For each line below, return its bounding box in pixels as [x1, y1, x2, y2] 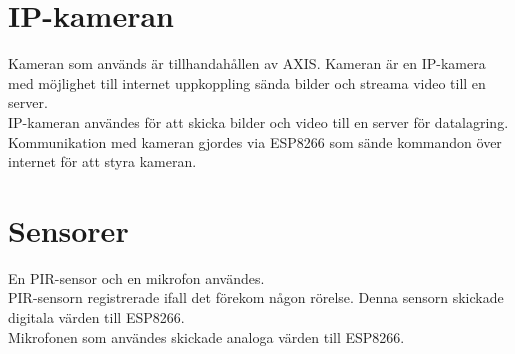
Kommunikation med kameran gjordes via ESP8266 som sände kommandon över [8, 131, 502, 152]
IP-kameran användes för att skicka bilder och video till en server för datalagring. [8, 111, 509, 132]
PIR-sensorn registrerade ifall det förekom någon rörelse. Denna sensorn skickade [8, 287, 504, 308]
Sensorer [8, 209, 129, 250]
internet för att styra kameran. [8, 151, 197, 172]
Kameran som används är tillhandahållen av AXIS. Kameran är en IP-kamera [8, 53, 486, 74]
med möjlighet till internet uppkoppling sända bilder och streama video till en [8, 72, 486, 93]
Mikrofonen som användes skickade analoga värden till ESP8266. [8, 326, 405, 347]
